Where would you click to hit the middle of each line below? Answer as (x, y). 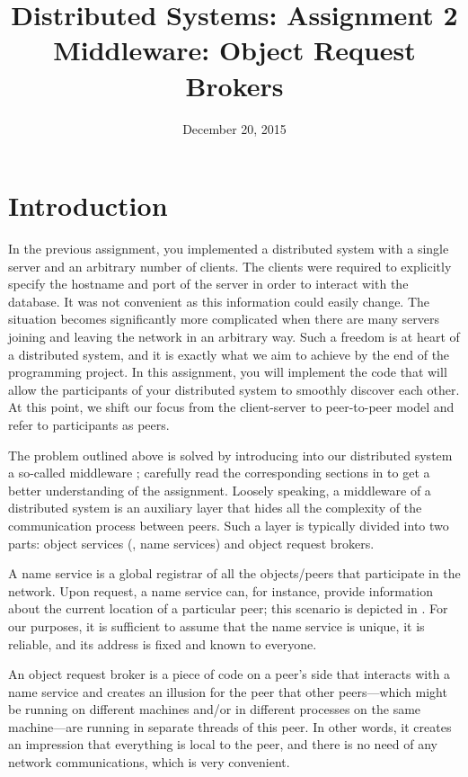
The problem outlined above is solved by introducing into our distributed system (230, 455)
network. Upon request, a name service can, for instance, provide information (221, 590)
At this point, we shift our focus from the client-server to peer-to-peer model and (231, 407)
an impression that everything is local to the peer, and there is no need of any (223, 744)
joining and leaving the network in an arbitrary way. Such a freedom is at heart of (234, 336)
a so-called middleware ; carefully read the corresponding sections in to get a (219, 473)
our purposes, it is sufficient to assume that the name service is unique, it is (216, 625)
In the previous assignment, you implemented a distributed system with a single (229, 249)
